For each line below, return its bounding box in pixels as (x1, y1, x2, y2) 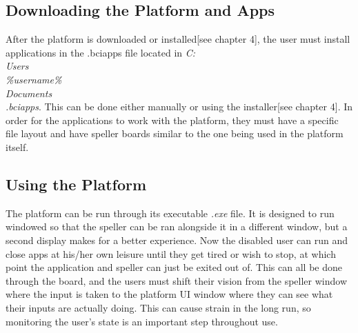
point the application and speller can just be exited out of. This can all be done (6, 260, 342, 274)
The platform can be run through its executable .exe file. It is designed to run (6, 205, 335, 220)
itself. (6, 139, 29, 154)
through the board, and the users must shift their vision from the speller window (6, 273, 348, 287)
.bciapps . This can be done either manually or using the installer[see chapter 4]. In (6, 99, 353, 114)
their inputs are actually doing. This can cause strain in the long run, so (6, 300, 311, 314)
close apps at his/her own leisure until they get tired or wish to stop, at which (6, 246, 336, 261)
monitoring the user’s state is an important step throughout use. (6, 314, 278, 328)
